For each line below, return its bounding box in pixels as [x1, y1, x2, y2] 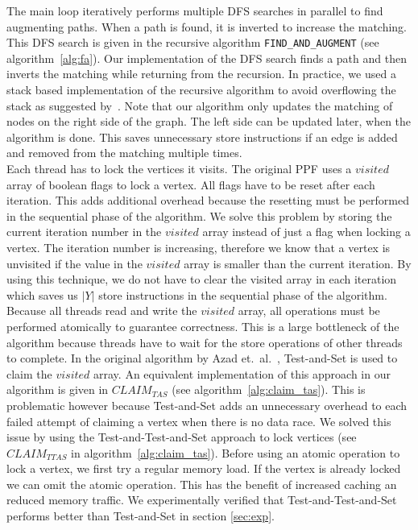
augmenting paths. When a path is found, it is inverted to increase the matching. [6, 18, 408, 35]
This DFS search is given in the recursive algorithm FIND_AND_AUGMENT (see [6, 34, 379, 51]
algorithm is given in [6, 381, 109, 398]
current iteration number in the [6, 223, 162, 240]
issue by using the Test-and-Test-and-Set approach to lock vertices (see [6, 429, 357, 445]
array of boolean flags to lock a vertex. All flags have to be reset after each [6, 176, 375, 193]
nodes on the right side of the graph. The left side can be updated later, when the [6, 113, 412, 130]
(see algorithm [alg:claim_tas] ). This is [172, 381, 366, 398]
